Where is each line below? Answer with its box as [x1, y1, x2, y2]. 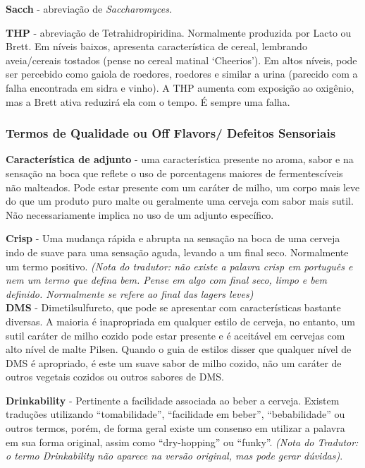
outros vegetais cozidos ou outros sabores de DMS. [6, 369, 224, 384]
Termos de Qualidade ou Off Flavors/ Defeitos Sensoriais [6, 124, 336, 142]
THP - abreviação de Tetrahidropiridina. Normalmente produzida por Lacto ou [6, 25, 352, 40]
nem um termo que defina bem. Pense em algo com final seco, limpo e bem [6, 272, 327, 287]
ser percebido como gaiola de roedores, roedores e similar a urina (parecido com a [6, 66, 358, 81]
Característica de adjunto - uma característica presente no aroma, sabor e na [6, 152, 354, 167]
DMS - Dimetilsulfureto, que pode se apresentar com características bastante [6, 300, 341, 315]
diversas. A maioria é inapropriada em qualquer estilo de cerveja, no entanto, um [6, 313, 355, 328]
